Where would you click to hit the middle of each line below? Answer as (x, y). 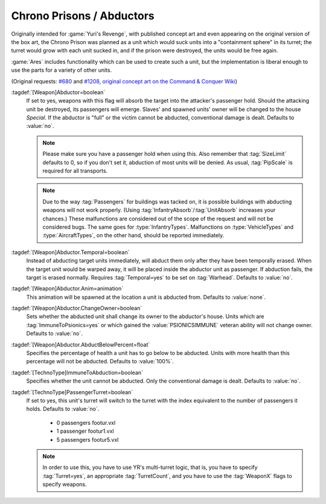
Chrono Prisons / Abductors (83, 16)
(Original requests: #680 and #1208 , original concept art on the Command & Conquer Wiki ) (124, 81)
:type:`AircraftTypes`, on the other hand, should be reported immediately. (133, 235)
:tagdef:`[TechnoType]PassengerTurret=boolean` (72, 392)
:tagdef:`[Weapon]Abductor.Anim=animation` (67, 289)
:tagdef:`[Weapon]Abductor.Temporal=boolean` (70, 252)
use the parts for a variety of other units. (61, 70)
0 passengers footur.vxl (86, 423)
